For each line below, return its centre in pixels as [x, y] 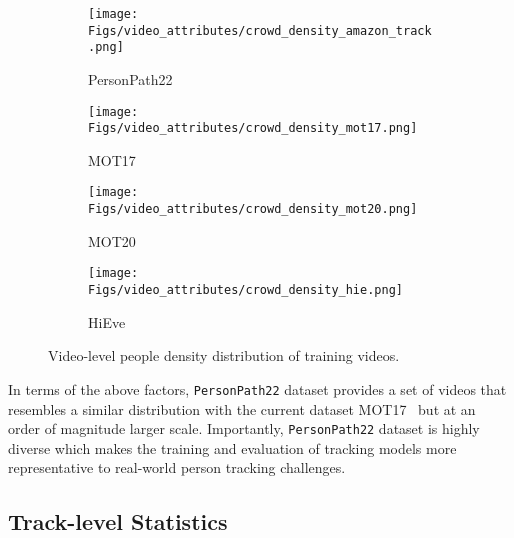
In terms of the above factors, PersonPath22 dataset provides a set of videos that [257, 388]
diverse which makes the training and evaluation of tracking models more [232, 447]
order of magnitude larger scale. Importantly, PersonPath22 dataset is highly [244, 428]
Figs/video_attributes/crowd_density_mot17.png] [253, 128]
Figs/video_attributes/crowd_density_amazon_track [260, 30]
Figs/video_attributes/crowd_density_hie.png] [245, 290]
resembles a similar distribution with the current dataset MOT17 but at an [242, 408]
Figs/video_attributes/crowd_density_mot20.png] [253, 209]
